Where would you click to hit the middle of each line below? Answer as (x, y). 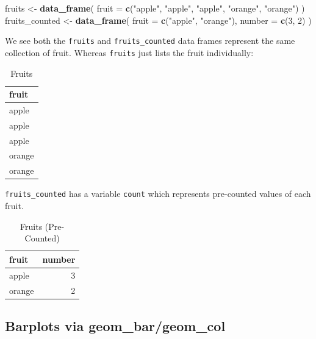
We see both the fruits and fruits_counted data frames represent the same (150, 41)
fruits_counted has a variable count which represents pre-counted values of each (158, 194)
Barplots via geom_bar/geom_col (115, 326)
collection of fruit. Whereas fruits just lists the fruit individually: (129, 52)
